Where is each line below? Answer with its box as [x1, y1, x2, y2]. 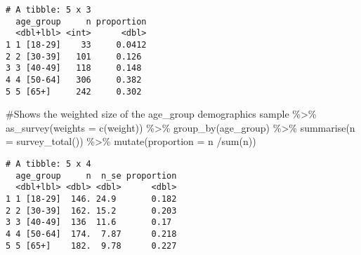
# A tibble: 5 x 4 [6, 159, 91, 170]
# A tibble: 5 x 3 [6, 5, 91, 15]
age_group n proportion [15, 16, 147, 27]
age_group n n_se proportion [15, 170, 177, 181]
